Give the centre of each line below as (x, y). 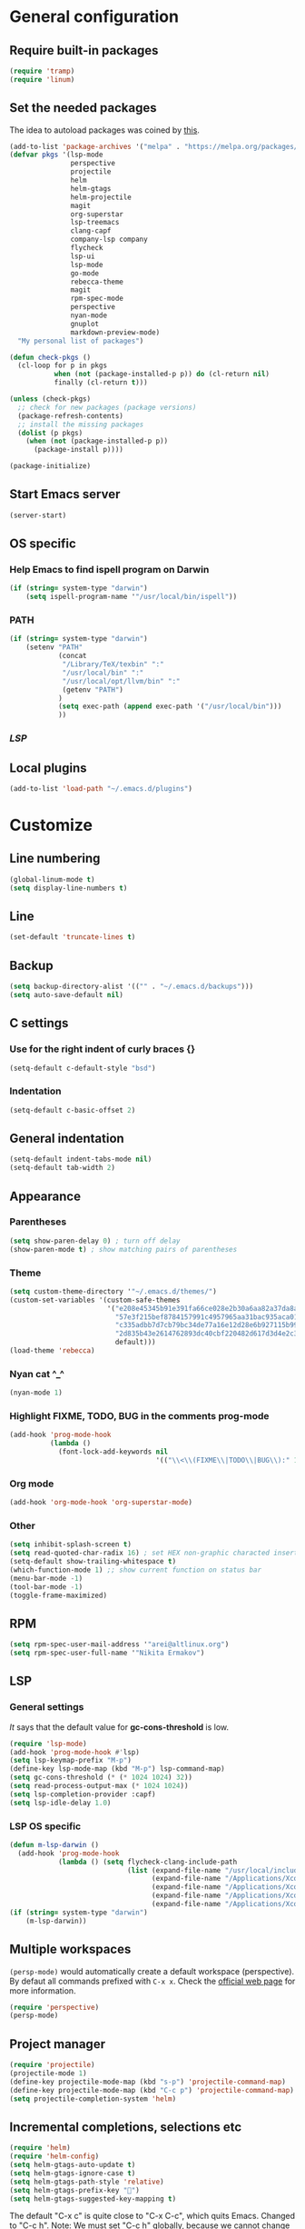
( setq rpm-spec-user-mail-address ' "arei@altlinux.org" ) (119, 1644)
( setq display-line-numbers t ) (69, 888)
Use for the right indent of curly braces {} (103, 1049)
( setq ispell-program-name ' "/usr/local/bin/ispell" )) (132, 597)
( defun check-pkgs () (50, 357)
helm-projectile (101, 197)
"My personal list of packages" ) (81, 341)
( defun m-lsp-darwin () (54, 1844)
